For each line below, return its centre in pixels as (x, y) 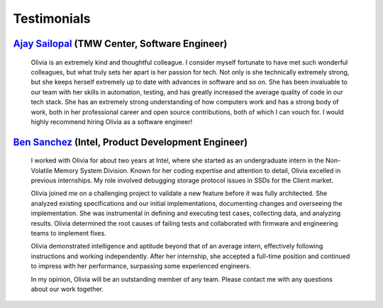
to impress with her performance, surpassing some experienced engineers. (141, 266)
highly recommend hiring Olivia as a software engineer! (112, 121)
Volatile (42, 170)
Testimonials (52, 18)
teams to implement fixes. (68, 233)
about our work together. (67, 289)
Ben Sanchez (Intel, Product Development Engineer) (131, 142)
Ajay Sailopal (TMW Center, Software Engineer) (120, 44)
